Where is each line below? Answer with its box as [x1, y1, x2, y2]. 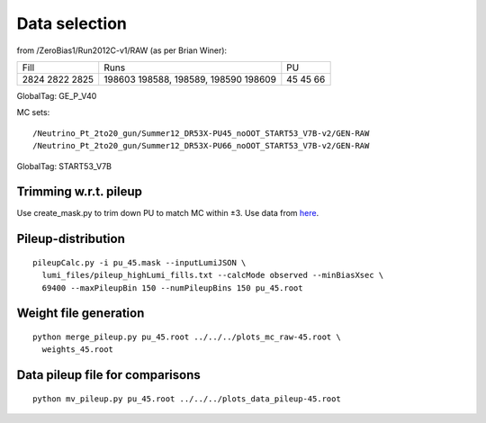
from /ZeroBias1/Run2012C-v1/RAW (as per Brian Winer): [16, 45, 228, 56]
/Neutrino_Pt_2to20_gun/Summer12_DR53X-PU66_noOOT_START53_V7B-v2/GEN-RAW [32, 140, 370, 151]
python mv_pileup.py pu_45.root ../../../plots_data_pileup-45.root [32, 393, 341, 404]
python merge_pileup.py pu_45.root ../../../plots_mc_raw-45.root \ [32, 332, 341, 342]
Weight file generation [16, 306, 145, 321]
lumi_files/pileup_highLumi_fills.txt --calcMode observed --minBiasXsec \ [41, 270, 384, 281]
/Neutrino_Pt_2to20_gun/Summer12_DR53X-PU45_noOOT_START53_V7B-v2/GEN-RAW [32, 128, 370, 139]
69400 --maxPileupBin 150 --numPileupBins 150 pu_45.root [41, 283, 303, 292]
